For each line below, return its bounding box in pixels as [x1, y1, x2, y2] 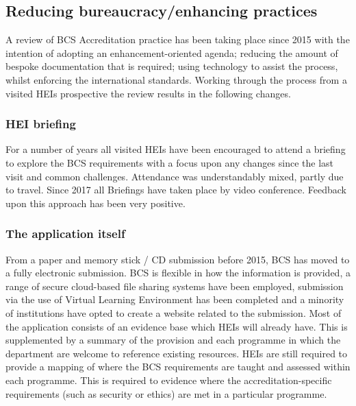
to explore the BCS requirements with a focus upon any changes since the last [5, 155, 333, 169]
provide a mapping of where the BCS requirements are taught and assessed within [5, 359, 351, 374]
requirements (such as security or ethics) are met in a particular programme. [5, 386, 327, 401]
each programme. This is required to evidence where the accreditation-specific [5, 372, 332, 387]
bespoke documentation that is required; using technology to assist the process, [5, 59, 338, 73]
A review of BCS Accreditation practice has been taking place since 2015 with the [5, 32, 350, 47]
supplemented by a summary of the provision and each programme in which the [5, 333, 341, 347]
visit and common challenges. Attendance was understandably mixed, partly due [5, 169, 344, 183]
